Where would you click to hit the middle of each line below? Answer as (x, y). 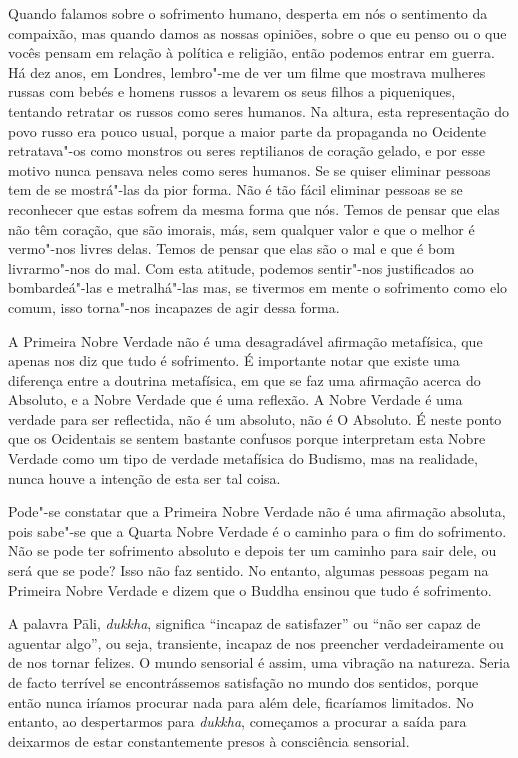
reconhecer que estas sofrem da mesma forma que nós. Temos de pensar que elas (254, 208)
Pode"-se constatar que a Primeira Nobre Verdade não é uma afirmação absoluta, (257, 511)
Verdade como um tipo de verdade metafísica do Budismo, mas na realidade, (243, 458)
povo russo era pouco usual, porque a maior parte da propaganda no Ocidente (247, 130)
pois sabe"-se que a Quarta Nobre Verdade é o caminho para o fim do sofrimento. (257, 530)
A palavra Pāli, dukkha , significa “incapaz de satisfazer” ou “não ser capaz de (244, 623)
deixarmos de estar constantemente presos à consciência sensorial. (209, 740)
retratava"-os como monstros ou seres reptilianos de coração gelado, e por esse (246, 150)
